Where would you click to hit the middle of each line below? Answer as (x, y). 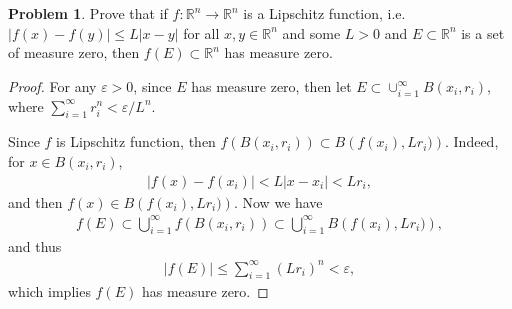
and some (311, 32)
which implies (49, 291)
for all (201, 32)
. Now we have (278, 201)
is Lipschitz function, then (136, 141)
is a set (483, 32)
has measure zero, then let (271, 85)
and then (35, 201)
